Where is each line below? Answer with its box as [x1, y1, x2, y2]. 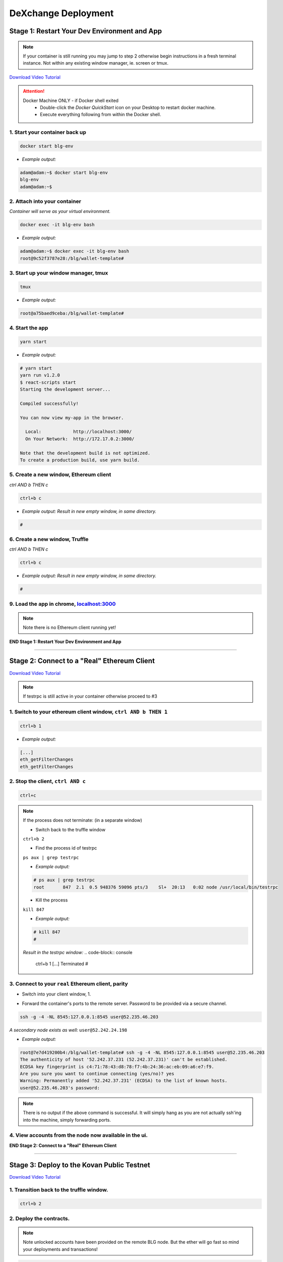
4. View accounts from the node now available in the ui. [9, 1132, 148, 1139]
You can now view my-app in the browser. [20, 414, 124, 420]
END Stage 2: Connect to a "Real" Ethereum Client [9, 1142, 117, 1148]
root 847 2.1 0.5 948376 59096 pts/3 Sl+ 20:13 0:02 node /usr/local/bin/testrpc [33, 884, 278, 890]
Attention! [23, 88, 45, 94]
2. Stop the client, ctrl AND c [9, 778, 86, 785]
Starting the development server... [20, 387, 111, 392]
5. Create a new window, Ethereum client [9, 471, 111, 478]
